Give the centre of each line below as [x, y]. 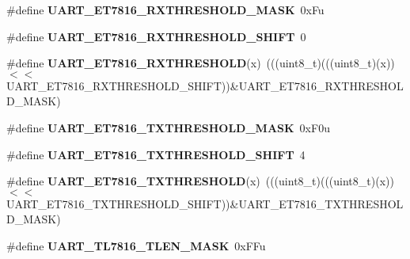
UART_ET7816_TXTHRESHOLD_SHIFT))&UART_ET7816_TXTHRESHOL [205, 203]
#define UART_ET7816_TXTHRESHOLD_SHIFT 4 [156, 154]
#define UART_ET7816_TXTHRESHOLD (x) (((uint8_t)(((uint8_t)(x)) [200, 181]
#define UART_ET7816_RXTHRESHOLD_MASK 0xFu [165, 10]
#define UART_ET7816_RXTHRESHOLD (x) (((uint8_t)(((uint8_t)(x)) [201, 63]
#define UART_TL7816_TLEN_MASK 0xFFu [136, 245]
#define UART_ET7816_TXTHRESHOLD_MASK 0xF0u [168, 127]
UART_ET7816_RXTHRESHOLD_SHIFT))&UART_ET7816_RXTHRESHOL [205, 85]
